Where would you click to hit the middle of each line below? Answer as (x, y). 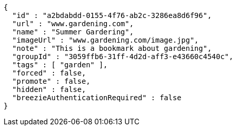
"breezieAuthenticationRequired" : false (97, 98)
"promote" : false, (51, 81)
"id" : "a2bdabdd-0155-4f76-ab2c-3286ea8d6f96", (112, 15)
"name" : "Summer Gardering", (73, 32)
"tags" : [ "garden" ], (60, 65)
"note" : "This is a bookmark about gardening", (112, 48)
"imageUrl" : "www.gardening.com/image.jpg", (105, 40)
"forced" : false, (49, 73)
